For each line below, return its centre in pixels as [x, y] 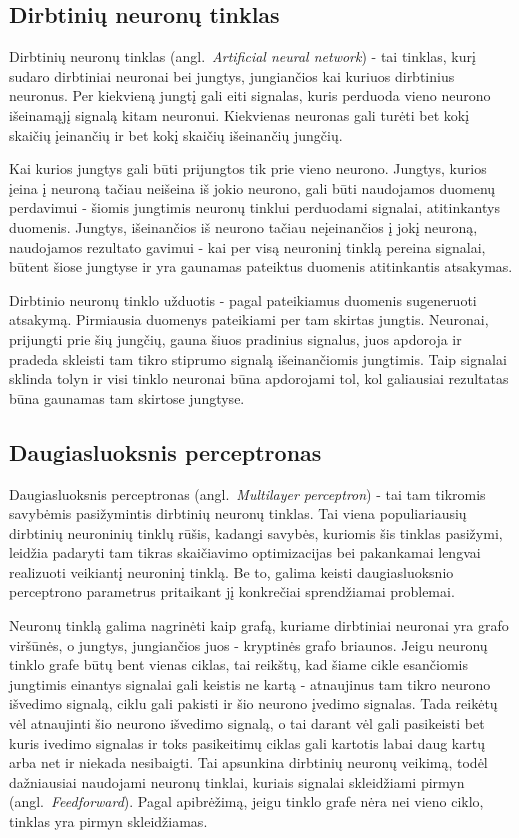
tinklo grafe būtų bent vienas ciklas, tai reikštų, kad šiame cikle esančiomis [239, 664]
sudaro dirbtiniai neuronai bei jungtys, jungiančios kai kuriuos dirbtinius [232, 75]
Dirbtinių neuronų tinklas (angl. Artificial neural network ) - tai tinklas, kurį [242, 56]
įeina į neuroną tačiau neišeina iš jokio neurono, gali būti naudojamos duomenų [252, 187]
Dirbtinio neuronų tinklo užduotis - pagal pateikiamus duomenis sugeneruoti [243, 299]
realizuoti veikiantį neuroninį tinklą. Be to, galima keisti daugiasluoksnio [231, 571]
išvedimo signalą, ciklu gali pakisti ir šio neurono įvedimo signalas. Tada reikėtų [253, 703]
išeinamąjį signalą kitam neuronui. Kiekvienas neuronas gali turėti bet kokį [239, 114]
